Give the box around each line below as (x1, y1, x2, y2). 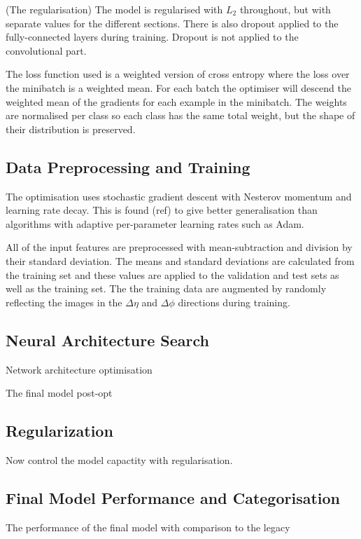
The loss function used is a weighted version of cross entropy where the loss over (6, 67, 350, 81)
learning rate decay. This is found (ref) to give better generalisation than (6, 203, 318, 217)
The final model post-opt (6, 386, 113, 400)
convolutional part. (6, 43, 87, 57)
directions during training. (178, 294, 290, 309)
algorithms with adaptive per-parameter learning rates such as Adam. (6, 216, 304, 231)
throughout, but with (239, 2, 331, 16)
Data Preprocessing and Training (6, 156, 250, 177)
